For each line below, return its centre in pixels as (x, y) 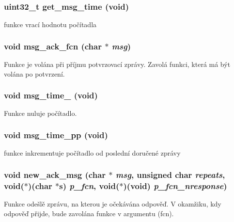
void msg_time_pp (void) (56, 135)
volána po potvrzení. (34, 73)
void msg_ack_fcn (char (53, 46)
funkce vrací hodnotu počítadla (50, 24)
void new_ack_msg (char (55, 174)
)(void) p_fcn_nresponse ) (175, 185)
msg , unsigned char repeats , (170, 174)
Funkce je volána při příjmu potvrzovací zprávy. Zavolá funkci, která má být (117, 64)
